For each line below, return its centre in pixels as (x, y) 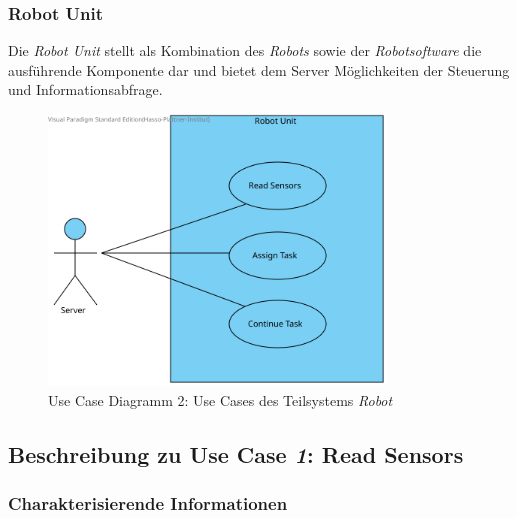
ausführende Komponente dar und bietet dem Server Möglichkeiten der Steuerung (259, 69)
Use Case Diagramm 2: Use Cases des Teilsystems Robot (220, 399)
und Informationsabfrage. (85, 89)
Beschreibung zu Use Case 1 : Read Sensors (236, 453)
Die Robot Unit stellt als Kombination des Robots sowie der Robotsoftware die (245, 50)
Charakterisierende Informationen (148, 503)
